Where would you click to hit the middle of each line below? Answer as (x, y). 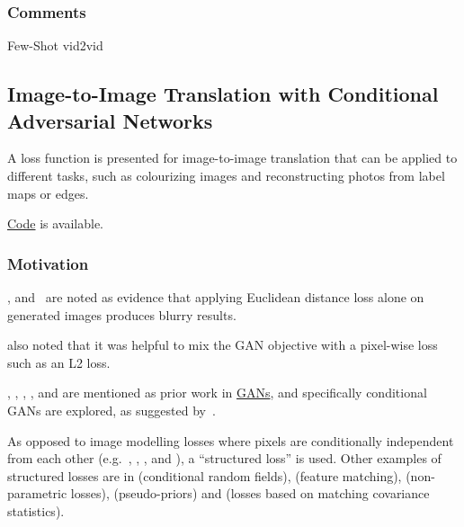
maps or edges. (48, 193)
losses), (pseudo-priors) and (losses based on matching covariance (250, 493)
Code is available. (56, 223)
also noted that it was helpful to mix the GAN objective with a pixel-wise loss (223, 345)
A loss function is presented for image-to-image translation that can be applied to (232, 158)
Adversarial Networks (110, 120)
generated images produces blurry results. (122, 314)
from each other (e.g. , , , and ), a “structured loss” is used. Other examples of (224, 458)
